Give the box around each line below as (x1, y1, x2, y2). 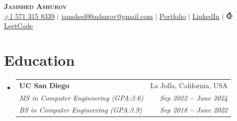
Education (4, 49, 75, 70)
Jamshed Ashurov (4, 1, 67, 11)
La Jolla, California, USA (150, 80, 228, 90)
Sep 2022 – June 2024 (159, 92, 228, 103)
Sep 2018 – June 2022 (159, 105, 228, 115)
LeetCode (4, 20, 33, 31)
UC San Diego (19, 80, 70, 90)
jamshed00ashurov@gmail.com (61, 10, 153, 21)
